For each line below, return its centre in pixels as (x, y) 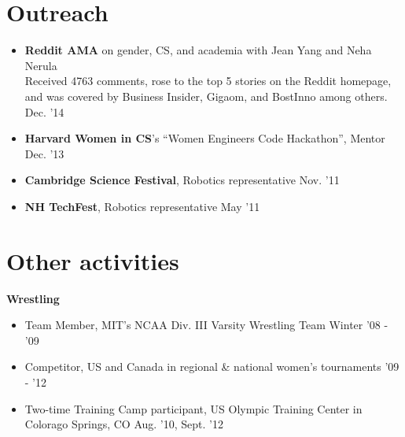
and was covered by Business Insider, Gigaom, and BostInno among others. (206, 96)
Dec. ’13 (44, 153)
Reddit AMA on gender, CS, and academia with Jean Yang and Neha (198, 50)
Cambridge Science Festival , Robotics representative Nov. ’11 (182, 180)
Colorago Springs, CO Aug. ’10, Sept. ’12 (124, 424)
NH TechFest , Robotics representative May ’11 (142, 206)
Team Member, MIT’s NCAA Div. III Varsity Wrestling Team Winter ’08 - (206, 325)
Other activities (93, 260)
